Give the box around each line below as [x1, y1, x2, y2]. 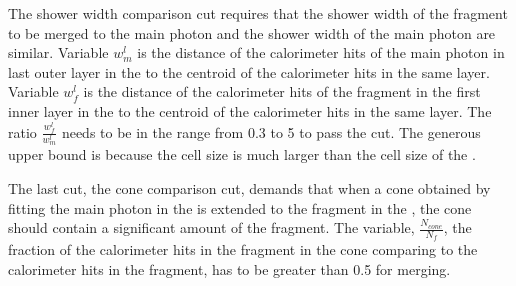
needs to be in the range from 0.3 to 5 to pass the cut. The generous [61, 121, 481, 142]
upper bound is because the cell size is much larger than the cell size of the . [8, 144, 476, 165]
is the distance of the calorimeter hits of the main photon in [137, 42, 505, 63]
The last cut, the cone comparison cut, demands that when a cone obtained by [8, 177, 491, 198]
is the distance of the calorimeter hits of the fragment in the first [83, 81, 481, 102]
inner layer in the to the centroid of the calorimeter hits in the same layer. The [8, 100, 492, 121]
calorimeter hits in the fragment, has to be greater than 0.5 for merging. [8, 258, 451, 279]
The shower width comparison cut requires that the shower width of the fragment [8, 3, 508, 23]
